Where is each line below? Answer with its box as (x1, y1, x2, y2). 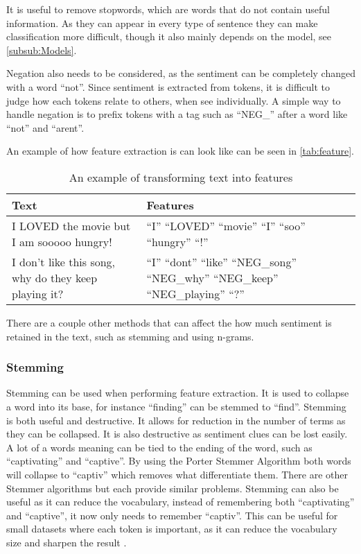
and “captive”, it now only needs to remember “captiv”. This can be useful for (6, 508, 338, 522)
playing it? (12, 285, 64, 302)
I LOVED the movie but (12, 217, 131, 234)
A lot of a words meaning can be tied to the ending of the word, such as (6, 440, 312, 454)
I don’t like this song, (12, 253, 116, 270)
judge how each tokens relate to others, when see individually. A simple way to (6, 93, 341, 107)
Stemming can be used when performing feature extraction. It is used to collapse (6, 386, 349, 400)
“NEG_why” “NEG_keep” (146, 269, 279, 286)
